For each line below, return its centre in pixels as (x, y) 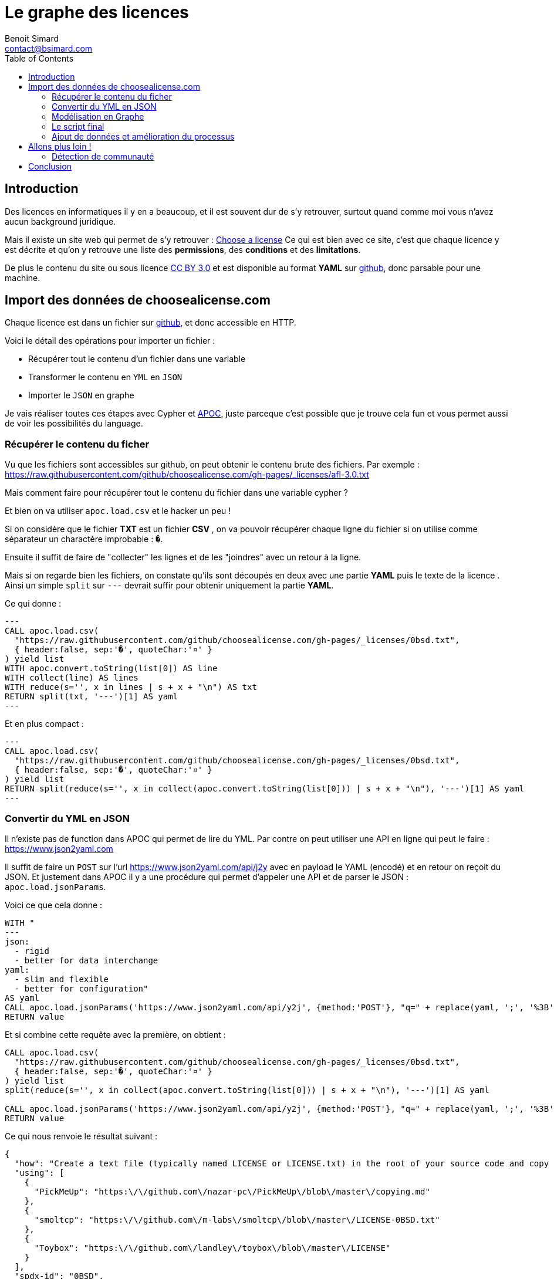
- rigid (32, 951)
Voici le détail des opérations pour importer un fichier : (110, 341)
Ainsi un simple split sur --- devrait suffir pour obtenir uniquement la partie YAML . (169, 586)
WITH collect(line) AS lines (72, 678)
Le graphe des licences (97, 12)
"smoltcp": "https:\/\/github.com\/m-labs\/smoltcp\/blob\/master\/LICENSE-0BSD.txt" (237, 1219)
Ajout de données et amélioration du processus (143, 136)
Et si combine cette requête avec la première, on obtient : (115, 1034)
